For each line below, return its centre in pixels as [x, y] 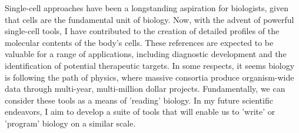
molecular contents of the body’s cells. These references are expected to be [139, 42]
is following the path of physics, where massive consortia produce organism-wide [149, 77]
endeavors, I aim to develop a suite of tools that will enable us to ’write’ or [140, 112]
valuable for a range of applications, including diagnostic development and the [146, 54]
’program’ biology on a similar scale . [70, 123]
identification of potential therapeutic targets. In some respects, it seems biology [150, 65]
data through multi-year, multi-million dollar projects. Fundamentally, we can [145, 89]
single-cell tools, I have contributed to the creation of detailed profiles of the [142, 31]
